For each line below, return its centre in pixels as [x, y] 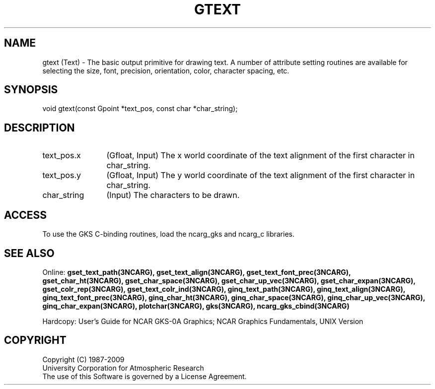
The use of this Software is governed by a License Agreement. [145, 376]
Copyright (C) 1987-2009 [83, 359]
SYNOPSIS [31, 90]
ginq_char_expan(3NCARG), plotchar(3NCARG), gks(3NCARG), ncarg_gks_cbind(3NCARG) [196, 306]
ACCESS [26, 215]
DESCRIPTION [39, 128]
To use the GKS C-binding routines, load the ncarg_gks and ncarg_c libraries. [169, 234]
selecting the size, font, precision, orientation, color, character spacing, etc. [166, 70]
